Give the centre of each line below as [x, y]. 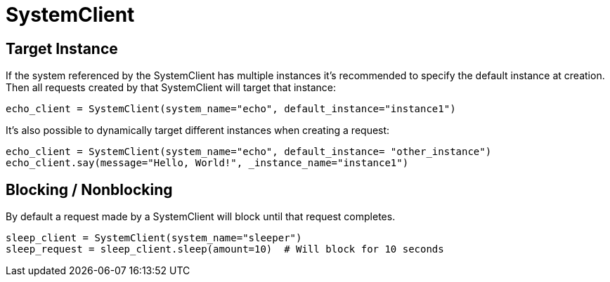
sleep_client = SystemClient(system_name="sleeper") [154, 238]
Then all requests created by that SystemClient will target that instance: [171, 88]
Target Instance [62, 48]
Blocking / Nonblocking [89, 189]
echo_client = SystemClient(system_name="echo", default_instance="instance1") [231, 109]
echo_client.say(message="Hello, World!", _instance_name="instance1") [207, 163]
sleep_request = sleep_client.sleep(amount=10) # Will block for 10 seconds [225, 249]
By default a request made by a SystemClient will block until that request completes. [201, 217]
